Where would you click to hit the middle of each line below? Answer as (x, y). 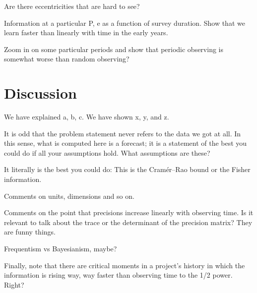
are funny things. (30, 232)
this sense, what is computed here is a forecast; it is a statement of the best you (126, 143)
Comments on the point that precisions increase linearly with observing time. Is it (129, 212)
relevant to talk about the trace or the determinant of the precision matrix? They (128, 222)
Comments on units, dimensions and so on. (69, 196)
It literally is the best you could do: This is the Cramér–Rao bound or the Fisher (127, 169)
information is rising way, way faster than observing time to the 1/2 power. (118, 275)
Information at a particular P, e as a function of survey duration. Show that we (125, 23)
